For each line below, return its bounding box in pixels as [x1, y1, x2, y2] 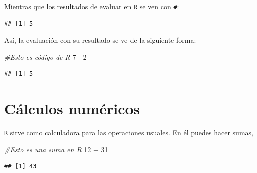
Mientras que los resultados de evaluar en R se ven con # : [4, 1, 179, 11]
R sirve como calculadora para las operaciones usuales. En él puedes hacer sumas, [4, 127, 253, 138]
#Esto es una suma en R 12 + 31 [4, 144, 108, 154]
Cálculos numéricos [4, 98, 140, 119]
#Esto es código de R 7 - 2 [4, 51, 87, 62]
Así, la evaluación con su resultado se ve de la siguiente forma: [4, 35, 196, 45]
